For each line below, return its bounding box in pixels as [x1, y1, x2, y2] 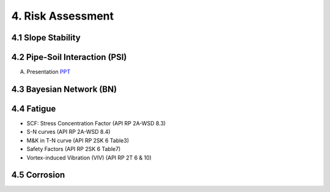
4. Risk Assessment [11, 9, 114, 23]
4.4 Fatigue [11, 103, 56, 114]
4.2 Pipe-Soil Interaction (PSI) [11, 52, 127, 62]
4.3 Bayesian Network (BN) [11, 84, 117, 94]
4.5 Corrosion [11, 170, 65, 180]
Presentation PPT [26, 68, 70, 76]
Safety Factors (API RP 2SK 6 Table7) [26, 146, 121, 153]
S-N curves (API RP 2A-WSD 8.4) [26, 128, 111, 136]
